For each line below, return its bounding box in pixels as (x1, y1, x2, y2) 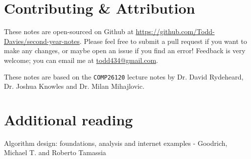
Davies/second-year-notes (4, 36, 80, 46)
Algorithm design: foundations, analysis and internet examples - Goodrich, (4, 138, 228, 148)
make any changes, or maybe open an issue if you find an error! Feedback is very (4, 45, 246, 56)
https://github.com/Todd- (136, 26, 215, 37)
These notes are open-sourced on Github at (4, 26, 134, 37)
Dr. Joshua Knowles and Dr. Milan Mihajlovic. (4, 81, 145, 91)
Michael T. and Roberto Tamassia (4, 147, 106, 158)
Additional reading (4, 109, 133, 129)
